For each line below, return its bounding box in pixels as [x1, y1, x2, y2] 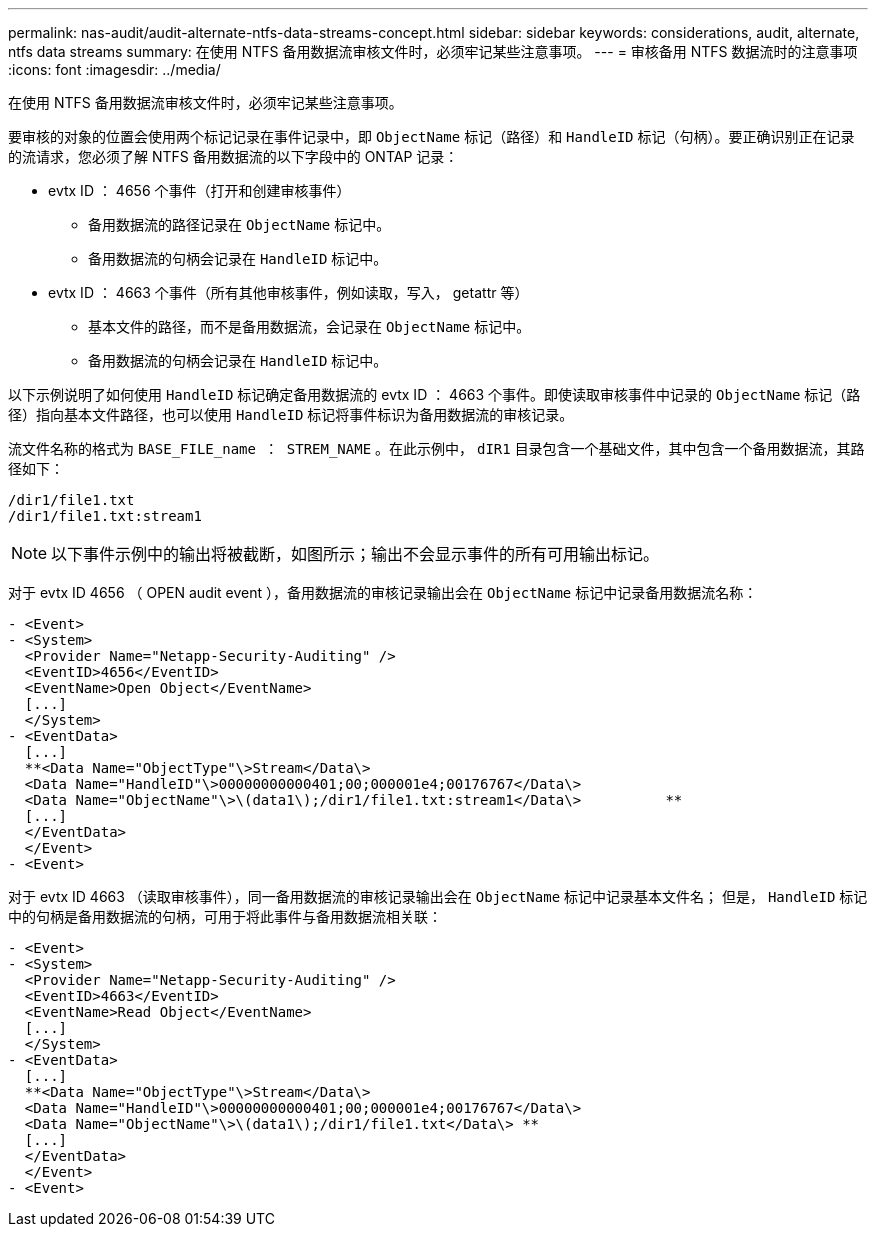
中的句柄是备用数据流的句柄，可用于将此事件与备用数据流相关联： [8, 908, 442, 925]
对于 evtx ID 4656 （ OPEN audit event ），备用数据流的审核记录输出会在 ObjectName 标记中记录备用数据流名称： [8, 584, 758, 601]
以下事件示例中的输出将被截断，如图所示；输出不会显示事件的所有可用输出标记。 [51, 544, 660, 564]
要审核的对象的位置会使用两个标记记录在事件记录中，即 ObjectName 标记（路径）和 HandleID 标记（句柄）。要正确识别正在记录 [8, 128, 855, 145]
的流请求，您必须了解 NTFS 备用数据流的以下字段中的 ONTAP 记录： [8, 148, 459, 165]
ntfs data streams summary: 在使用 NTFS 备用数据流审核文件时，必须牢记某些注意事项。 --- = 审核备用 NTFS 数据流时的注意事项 [8, 43, 858, 60]
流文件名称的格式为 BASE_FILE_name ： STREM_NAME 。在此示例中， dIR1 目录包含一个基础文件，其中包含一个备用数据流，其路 [8, 440, 865, 457]
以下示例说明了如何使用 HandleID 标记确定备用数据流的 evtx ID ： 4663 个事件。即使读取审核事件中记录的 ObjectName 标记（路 [8, 386, 861, 403]
